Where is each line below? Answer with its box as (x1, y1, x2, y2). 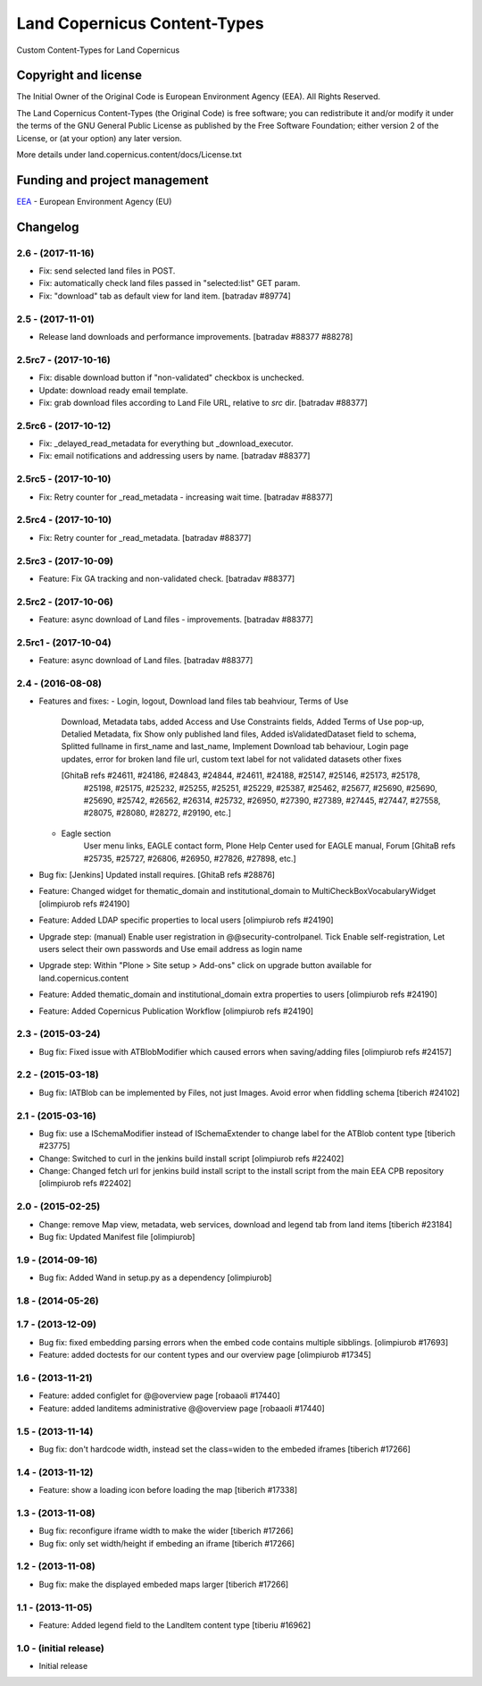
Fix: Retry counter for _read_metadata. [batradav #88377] (38, 532, 252, 543)
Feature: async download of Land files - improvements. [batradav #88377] (38, 614, 313, 625)
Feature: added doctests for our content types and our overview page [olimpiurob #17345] (38, 1350, 372, 1361)
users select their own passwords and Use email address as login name (38, 943, 303, 954)
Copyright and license (16, 68, 143, 83)
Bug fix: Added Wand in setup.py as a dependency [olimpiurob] (38, 1272, 272, 1283)
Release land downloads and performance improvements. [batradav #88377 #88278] (38, 332, 353, 341)
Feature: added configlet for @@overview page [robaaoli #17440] (38, 1390, 280, 1401)
